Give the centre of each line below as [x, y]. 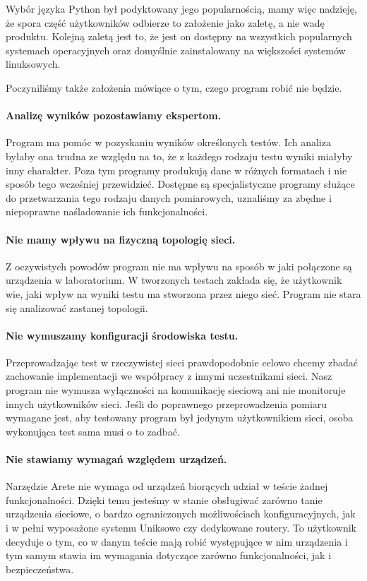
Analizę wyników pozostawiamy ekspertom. [114, 115]
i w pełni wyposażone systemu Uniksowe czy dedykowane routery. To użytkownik [181, 528]
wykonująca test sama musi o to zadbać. [93, 431]
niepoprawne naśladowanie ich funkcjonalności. [107, 211]
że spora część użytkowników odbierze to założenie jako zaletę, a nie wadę [165, 22]
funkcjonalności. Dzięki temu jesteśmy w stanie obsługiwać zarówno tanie [164, 499]
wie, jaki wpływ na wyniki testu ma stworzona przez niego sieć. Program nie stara [183, 293]
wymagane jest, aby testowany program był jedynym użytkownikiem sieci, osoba [180, 418]
